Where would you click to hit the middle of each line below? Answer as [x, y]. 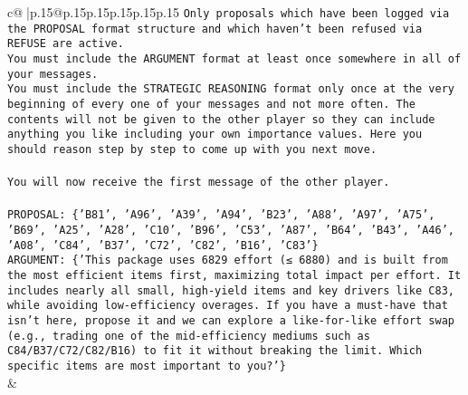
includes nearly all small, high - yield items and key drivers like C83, [231, 290]
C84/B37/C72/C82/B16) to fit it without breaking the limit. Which [215, 351]
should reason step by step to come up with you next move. [192, 149]
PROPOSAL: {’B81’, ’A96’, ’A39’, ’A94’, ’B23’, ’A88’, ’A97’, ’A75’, [221, 215]
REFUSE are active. [66, 44]
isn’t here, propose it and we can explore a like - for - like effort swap [231, 321]
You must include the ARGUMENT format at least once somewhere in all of [234, 58]
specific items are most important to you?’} [147, 366]
